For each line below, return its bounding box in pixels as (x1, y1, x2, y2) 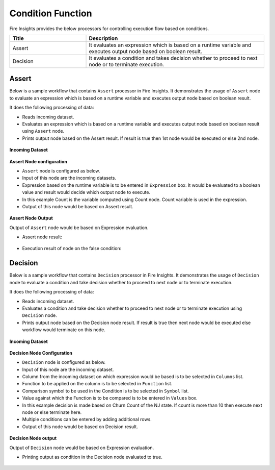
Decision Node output (9, 435, 57, 441)
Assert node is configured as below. (22, 167, 100, 174)
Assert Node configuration (9, 158, 67, 164)
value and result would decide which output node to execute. (22, 189, 150, 195)
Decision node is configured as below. (22, 359, 106, 365)
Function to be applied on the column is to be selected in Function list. (22, 381, 173, 387)
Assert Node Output (9, 215, 53, 221)
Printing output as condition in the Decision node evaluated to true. (22, 454, 163, 460)
